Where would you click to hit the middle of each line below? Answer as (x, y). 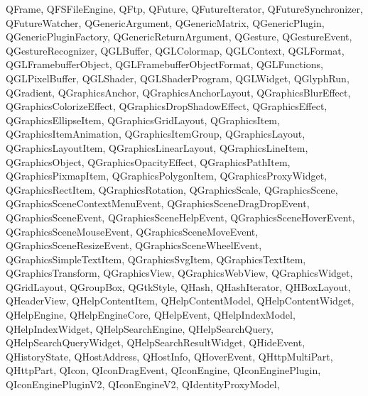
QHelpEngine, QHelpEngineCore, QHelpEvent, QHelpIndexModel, (151, 315)
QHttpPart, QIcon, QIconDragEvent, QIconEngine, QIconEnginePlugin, (163, 370)
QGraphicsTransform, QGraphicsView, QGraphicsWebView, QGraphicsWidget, (179, 273)
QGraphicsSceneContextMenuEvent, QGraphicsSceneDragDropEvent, (158, 203)
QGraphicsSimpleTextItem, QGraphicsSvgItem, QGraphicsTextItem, (156, 259)
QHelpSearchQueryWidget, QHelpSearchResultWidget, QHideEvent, (156, 342)
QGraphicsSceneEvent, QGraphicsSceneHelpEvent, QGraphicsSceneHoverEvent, (180, 217)
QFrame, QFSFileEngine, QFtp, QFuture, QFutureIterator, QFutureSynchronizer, (184, 9)
